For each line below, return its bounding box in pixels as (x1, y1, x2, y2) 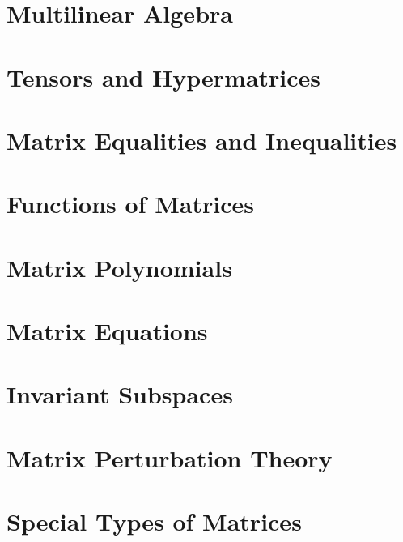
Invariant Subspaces (6, 378, 233, 411)
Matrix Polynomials (6, 250, 232, 284)
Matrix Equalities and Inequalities (6, 123, 397, 156)
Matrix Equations (6, 314, 208, 348)
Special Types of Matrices (6, 505, 302, 538)
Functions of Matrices (6, 187, 254, 220)
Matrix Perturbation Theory (6, 441, 333, 474)
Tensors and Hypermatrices (6, 60, 321, 93)
